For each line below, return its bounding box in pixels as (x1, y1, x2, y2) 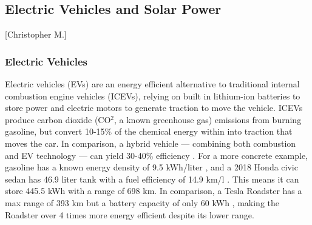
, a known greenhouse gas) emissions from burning (114, 113, 302, 126)
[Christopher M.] (5, 28, 67, 41)
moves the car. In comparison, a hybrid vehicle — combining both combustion (5, 136, 296, 149)
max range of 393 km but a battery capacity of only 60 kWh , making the (5, 196, 279, 209)
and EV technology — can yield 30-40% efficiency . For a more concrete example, (5, 149, 308, 161)
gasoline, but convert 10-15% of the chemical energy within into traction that (5, 125, 293, 138)
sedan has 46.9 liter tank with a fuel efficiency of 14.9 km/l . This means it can (5, 172, 299, 185)
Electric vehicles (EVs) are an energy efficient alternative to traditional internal (5, 78, 300, 90)
